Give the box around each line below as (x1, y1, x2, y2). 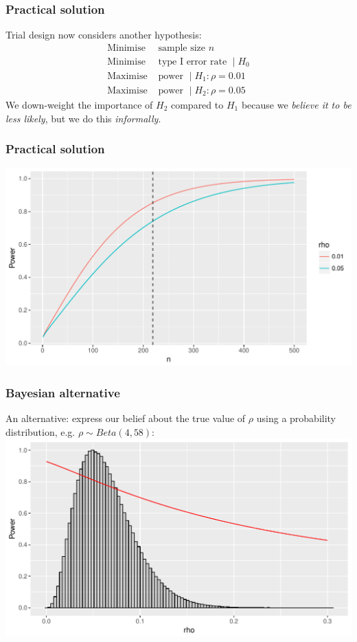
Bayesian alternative (5, 384, 120, 401)
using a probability (256, 411, 336, 425)
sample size (158, 43, 206, 53)
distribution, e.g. (5, 424, 76, 439)
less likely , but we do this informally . (5, 111, 161, 125)
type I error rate (158, 56, 227, 67)
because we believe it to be (241, 97, 352, 111)
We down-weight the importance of (5, 97, 153, 111)
